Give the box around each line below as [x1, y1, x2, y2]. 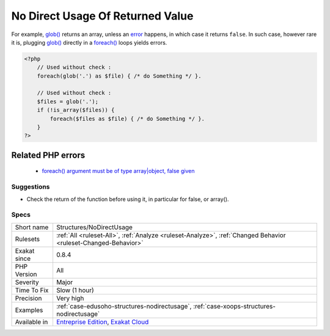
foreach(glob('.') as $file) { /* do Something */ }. [37, 72, 202, 79]
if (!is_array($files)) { [37, 107, 115, 114]
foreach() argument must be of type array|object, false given [42, 167, 195, 175]
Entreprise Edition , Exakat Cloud [56, 318, 149, 326]
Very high [56, 294, 84, 302]
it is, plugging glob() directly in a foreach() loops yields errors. [11, 38, 167, 46]
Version [15, 269, 37, 278]
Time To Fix [15, 286, 49, 294]
